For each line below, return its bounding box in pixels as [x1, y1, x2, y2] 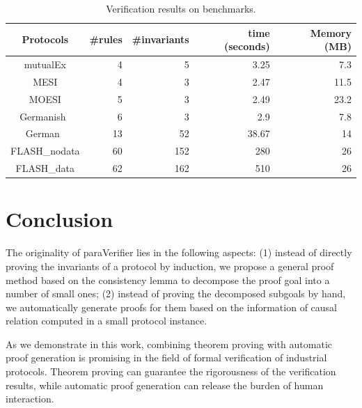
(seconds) [224, 39, 270, 54]
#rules [89, 32, 123, 47]
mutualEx [24, 57, 66, 72]
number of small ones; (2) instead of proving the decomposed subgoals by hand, [6, 286, 346, 301]
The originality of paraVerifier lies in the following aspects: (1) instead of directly [6, 245, 352, 260]
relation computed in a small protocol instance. [6, 313, 207, 328]
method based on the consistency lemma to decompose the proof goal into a [6, 272, 330, 287]
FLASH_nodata [10, 143, 80, 158]
